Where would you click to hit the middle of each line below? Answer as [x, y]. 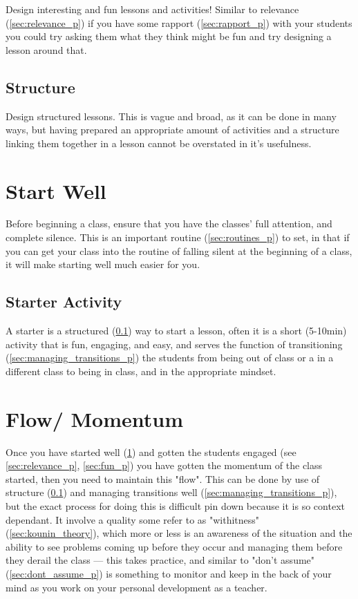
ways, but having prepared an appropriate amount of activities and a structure [172, 130]
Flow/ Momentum [94, 418]
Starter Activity [64, 302]
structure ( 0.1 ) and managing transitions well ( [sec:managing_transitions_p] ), [171, 492]
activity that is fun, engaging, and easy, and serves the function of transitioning [174, 344]
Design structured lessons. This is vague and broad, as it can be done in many [171, 116]
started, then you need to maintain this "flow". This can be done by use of [163, 478]
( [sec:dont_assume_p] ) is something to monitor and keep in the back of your [169, 573]
